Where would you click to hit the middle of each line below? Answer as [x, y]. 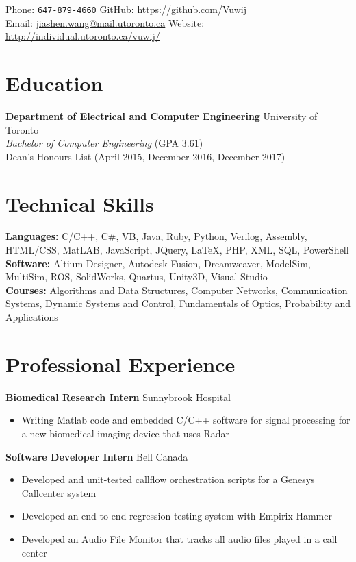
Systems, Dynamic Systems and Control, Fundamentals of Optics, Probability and [178, 303]
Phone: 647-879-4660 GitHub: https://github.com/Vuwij [126, 9]
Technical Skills [80, 203]
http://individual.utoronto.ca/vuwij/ [83, 36]
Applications [32, 317]
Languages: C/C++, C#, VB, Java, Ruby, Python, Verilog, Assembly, [156, 236]
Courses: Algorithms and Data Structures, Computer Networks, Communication [177, 290]
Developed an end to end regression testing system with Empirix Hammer [177, 516]
